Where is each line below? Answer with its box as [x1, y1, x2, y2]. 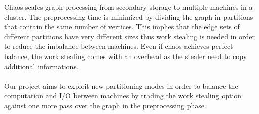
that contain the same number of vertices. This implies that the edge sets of [4, 21, 240, 32]
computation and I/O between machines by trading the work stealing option [4, 90, 242, 101]
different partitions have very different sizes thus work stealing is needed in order [4, 31, 255, 41]
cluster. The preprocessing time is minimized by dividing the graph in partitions [4, 11, 253, 22]
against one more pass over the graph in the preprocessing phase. [4, 100, 206, 110]
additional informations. [4, 61, 79, 71]
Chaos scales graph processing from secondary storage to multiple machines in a [4, 2, 253, 12]
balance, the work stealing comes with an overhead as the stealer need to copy [4, 50, 247, 61]
